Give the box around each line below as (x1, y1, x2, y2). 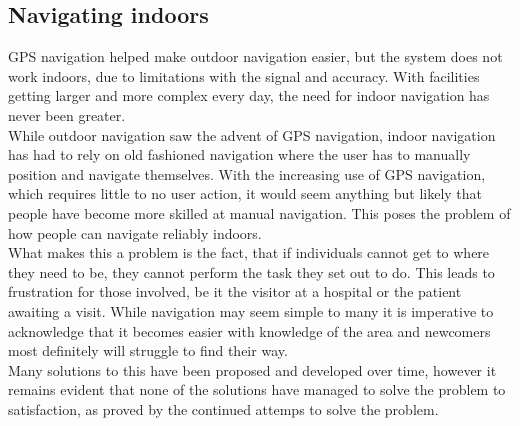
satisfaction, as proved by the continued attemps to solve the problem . (8, 398, 439, 419)
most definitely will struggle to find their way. (8, 340, 288, 361)
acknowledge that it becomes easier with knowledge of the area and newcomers (8, 320, 491, 341)
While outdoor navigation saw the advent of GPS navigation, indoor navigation (8, 124, 496, 145)
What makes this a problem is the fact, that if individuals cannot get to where (8, 242, 490, 263)
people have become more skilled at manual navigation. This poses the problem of (8, 202, 511, 223)
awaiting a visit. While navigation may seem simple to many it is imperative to (8, 300, 494, 321)
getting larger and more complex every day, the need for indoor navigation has (8, 85, 490, 106)
